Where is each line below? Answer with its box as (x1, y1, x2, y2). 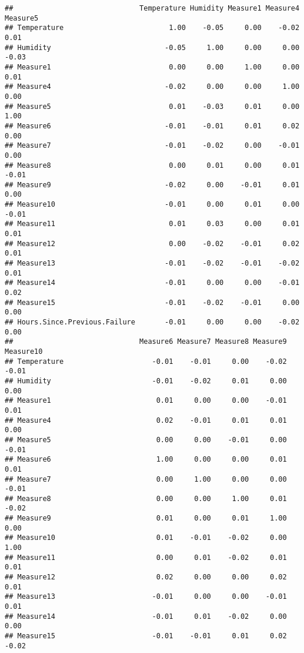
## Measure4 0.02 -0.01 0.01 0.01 (5, 416, 287, 425)
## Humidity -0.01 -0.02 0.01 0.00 (5, 376, 287, 385)
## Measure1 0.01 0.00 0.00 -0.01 (5, 396, 287, 405)
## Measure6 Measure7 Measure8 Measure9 (5, 337, 287, 346)
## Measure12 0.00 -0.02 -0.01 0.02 (5, 239, 300, 248)
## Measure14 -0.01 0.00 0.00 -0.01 (5, 279, 300, 287)
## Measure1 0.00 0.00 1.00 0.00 (5, 62, 300, 71)
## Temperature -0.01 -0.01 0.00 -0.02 (5, 357, 287, 366)
